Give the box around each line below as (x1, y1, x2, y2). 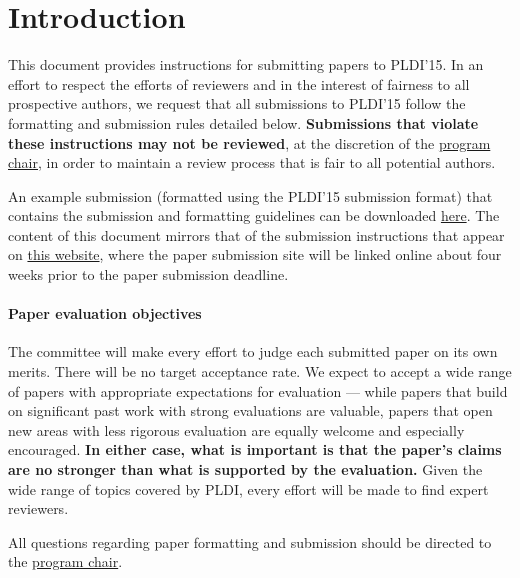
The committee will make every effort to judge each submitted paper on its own (8, 341, 498, 362)
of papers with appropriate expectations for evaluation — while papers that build (8, 380, 508, 401)
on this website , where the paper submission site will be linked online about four (8, 244, 502, 265)
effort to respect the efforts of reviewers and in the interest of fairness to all (8, 73, 470, 94)
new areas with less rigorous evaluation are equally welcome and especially (8, 419, 465, 440)
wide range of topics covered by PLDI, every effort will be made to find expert (8, 478, 489, 499)
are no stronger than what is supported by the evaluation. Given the (8, 459, 483, 480)
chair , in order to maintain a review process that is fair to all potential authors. (8, 152, 496, 173)
